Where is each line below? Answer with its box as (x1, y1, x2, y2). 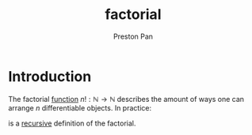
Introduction (8, 67, 92, 85)
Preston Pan (113, 32, 153, 41)
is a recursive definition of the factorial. (8, 118, 136, 128)
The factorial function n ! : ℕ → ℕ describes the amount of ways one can (8, 94, 244, 103)
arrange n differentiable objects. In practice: (8, 103, 152, 112)
